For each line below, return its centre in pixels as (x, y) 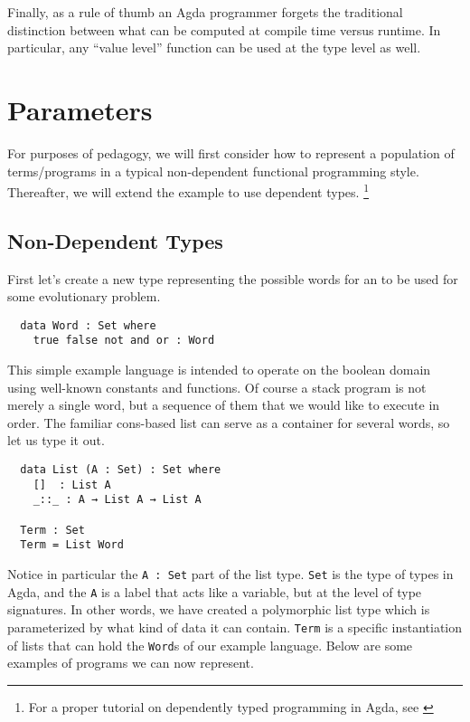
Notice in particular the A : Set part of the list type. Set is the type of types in (230, 573)
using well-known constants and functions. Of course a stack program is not (217, 387)
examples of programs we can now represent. (131, 663)
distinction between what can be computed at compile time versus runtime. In (224, 29)
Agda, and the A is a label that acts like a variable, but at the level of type (215, 591)
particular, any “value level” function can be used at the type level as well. (214, 47)
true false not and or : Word (124, 341)
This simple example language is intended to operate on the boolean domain (219, 370)
